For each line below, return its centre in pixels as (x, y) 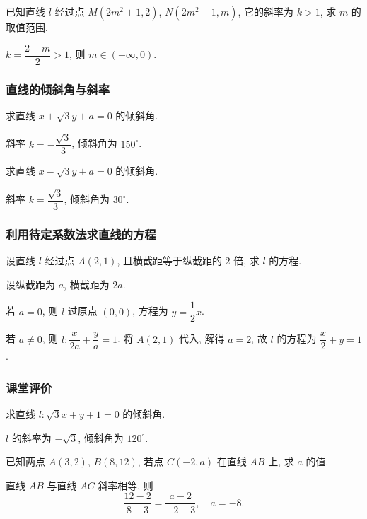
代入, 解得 (202, 338)
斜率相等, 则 (126, 485)
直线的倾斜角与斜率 (58, 89)
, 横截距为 (87, 284)
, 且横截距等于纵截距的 (169, 260)
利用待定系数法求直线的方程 (81, 234)
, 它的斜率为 (266, 11)
